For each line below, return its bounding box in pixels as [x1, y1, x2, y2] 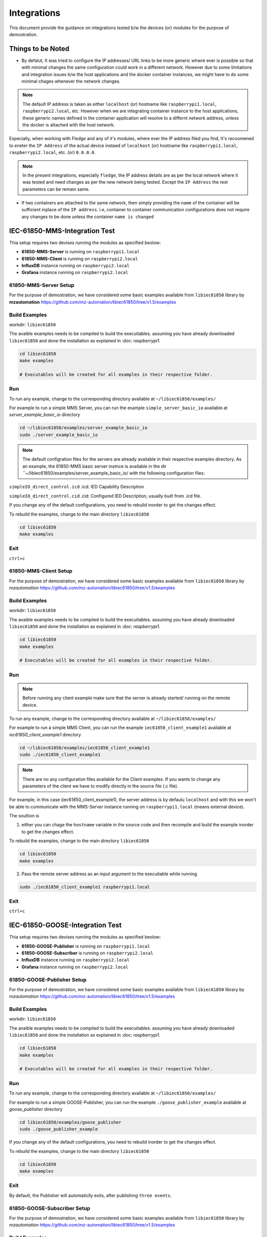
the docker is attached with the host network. [22, 122, 115, 128]
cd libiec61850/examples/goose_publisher [19, 1119, 122, 1125]
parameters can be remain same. [22, 186, 90, 192]
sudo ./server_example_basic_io [19, 432, 98, 437]
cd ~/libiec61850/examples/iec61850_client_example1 [19, 745, 150, 751]
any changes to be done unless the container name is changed [21, 213, 154, 220]
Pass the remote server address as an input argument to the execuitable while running [21, 871, 197, 877]
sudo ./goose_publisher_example [19, 1126, 98, 1132]
